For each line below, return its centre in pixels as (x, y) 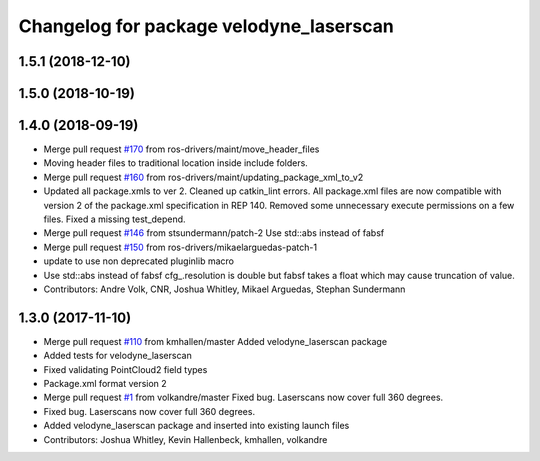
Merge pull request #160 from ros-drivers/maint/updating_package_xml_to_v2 (203, 177)
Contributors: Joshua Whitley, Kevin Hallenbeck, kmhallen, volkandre (185, 439)
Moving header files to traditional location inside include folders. (176, 163)
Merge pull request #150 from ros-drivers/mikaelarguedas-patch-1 (180, 247)
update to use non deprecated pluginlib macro (139, 261)
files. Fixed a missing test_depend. (114, 219)
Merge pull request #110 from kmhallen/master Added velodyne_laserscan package (215, 341)
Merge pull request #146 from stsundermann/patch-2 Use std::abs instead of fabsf (214, 233)
